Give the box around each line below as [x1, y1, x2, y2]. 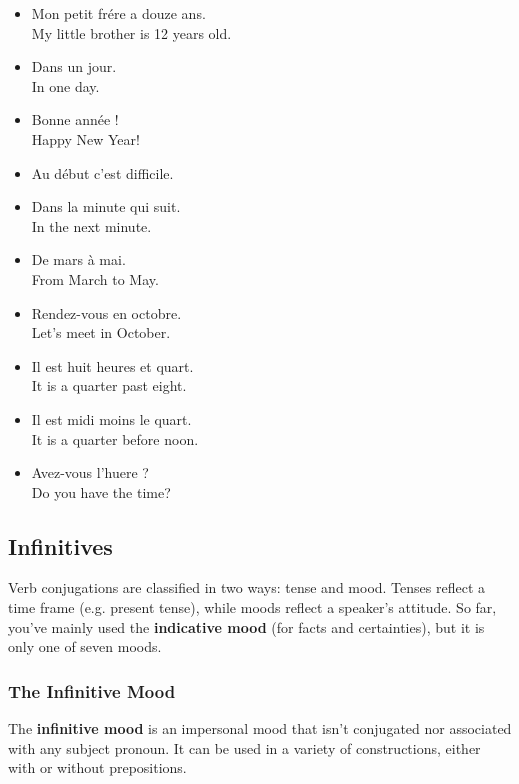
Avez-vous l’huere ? [31, 462, 149, 483]
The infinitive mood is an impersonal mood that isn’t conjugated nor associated [8, 718, 512, 739]
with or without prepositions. [8, 757, 187, 778]
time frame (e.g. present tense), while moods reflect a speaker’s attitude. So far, [8, 597, 497, 618]
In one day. [31, 75, 100, 96]
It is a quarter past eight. [31, 375, 187, 396]
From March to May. [31, 268, 159, 289]
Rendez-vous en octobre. [31, 302, 182, 323]
